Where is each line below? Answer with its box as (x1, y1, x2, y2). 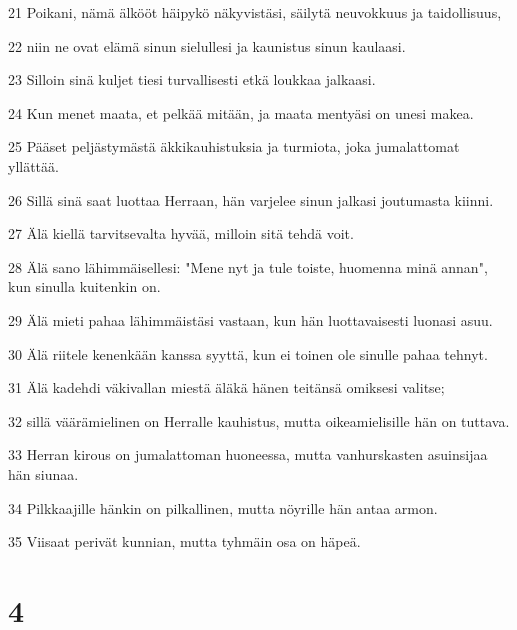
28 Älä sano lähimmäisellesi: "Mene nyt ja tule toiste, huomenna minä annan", (8, 256, 488, 277)
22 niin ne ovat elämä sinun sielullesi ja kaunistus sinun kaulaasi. (8, 35, 406, 56)
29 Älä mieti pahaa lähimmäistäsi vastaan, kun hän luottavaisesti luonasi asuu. (8, 309, 493, 330)
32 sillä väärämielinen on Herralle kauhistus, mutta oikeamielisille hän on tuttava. (8, 410, 510, 431)
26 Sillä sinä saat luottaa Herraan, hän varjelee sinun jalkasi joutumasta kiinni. (8, 189, 494, 210)
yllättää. (8, 155, 59, 176)
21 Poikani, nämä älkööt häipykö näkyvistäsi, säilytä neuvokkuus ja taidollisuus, (8, 2, 502, 22)
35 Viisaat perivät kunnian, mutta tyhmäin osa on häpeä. (8, 531, 361, 552)
